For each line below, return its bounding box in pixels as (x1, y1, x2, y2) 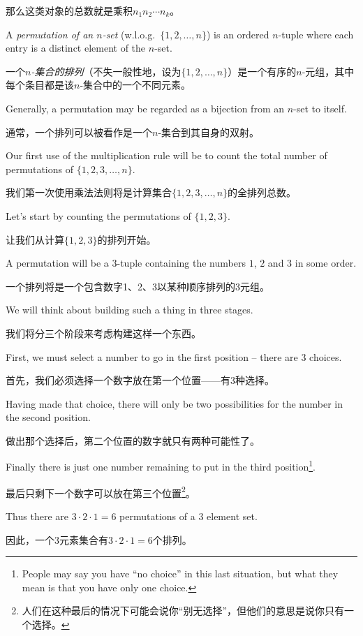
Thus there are (6, 508, 68, 523)
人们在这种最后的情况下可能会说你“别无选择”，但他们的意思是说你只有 (22, 603, 345, 618)
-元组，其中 (302, 64, 355, 78)
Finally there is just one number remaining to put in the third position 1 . (6, 457, 316, 474)
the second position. (6, 410, 91, 424)
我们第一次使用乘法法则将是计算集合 (6, 185, 172, 200)
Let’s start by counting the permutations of (6, 208, 191, 223)
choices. (309, 349, 342, 364)
